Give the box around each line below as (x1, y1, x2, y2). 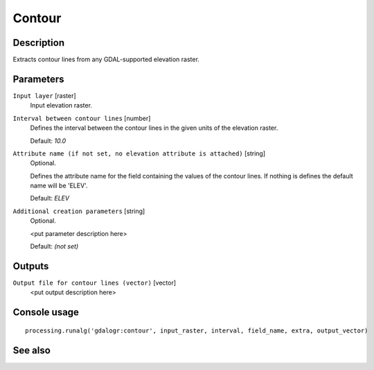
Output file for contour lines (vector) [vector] (12, 278, 177, 287)
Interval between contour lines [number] (12, 114, 151, 122)
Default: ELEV (30, 194, 69, 203)
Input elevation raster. (30, 101, 93, 110)
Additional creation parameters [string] (12, 207, 145, 215)
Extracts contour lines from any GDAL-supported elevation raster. (12, 56, 200, 64)
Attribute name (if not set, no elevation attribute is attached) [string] (12, 149, 266, 158)
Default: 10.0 (30, 136, 66, 145)
